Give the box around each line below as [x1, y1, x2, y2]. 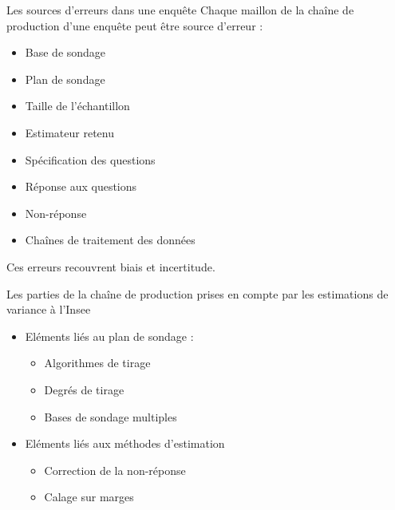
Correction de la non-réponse [44, 461, 186, 478]
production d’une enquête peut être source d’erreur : [6, 17, 263, 34]
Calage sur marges [44, 488, 134, 505]
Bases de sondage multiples [44, 408, 177, 425]
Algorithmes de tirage [44, 354, 151, 371]
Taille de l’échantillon [25, 97, 130, 114]
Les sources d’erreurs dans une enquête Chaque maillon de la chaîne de [6, 2, 354, 18]
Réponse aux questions [25, 178, 137, 195]
